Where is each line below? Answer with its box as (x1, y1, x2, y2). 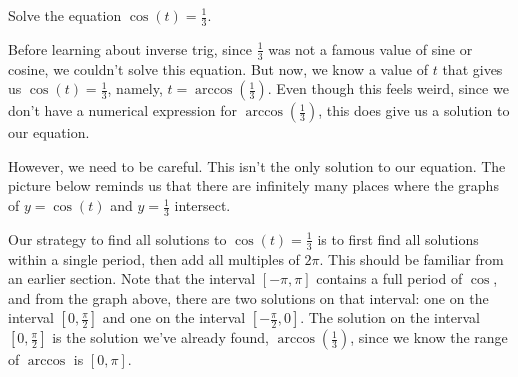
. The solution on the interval (300, 307, 480, 328)
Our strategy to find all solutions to (8, 228, 227, 249)
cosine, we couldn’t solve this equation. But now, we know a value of (8, 58, 428, 79)
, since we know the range (350, 327, 508, 348)
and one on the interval (102, 307, 246, 328)
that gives (442, 58, 503, 79)
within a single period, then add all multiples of (8, 248, 300, 269)
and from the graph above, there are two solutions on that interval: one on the (8, 287, 489, 308)
